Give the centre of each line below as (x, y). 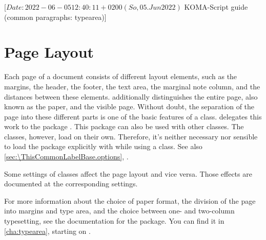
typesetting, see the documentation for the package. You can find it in (114, 221)
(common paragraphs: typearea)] (55, 17)
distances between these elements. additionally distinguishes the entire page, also (131, 96)
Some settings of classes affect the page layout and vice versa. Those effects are (128, 173)
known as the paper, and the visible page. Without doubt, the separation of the (129, 106)
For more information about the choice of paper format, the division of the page (130, 200)
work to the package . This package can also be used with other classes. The (124, 126)
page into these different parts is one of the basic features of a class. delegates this (133, 116)
